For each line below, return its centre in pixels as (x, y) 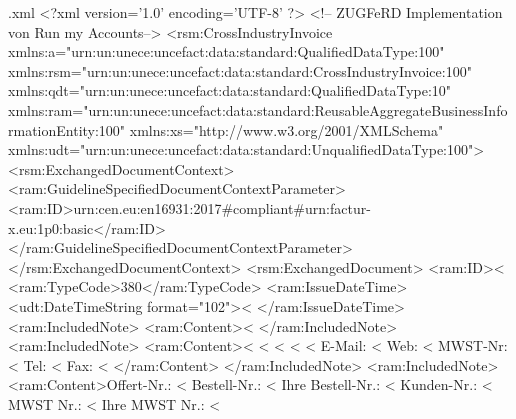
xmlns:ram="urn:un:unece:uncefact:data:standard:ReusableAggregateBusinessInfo (258, 109)
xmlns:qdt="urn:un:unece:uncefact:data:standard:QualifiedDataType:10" (230, 90)
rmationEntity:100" (67, 129)
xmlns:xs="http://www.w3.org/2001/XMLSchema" (286, 129)
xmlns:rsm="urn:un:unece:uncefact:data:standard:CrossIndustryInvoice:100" (240, 70)
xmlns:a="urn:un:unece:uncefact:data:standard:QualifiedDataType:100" (226, 51)
